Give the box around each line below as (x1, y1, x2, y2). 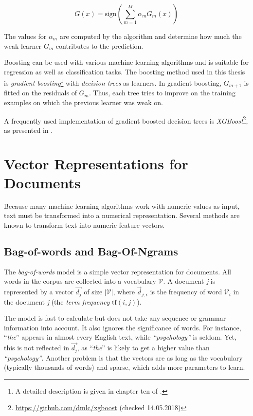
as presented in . (4, 125, 53, 135)
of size (84, 287, 103, 297)
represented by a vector (4, 287, 73, 297)
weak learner (4, 40, 42, 51)
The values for (4, 31, 47, 41)
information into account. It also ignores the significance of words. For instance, (4, 322, 241, 332)
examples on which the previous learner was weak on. (4, 97, 163, 108)
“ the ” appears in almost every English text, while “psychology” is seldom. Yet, (4, 332, 236, 342)
